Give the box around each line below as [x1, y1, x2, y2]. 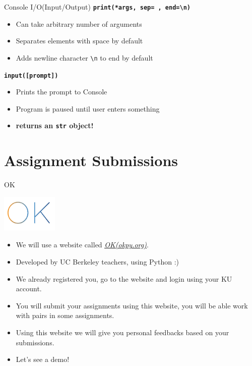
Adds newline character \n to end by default [16, 52, 153, 63]
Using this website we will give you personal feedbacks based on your [16, 327, 229, 337]
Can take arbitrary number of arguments [16, 18, 142, 29]
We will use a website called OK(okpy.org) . [16, 239, 149, 250]
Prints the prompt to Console [16, 86, 107, 97]
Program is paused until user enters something [16, 103, 160, 114]
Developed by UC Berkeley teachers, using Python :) [16, 256, 179, 267]
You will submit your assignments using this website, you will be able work [16, 300, 248, 310]
